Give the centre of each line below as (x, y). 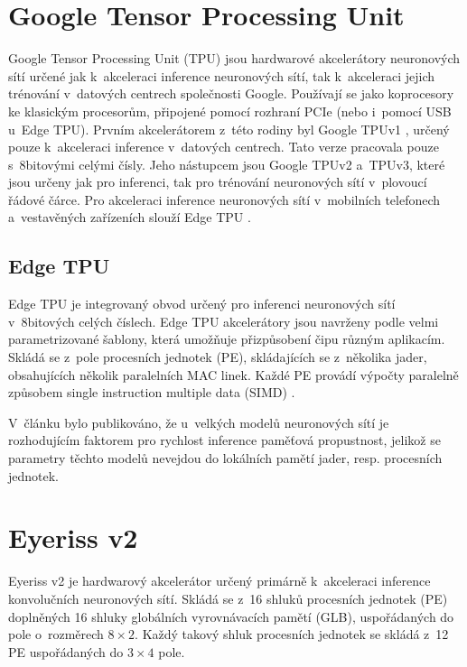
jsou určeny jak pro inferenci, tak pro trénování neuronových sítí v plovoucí (218, 182)
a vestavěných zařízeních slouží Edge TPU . (130, 217)
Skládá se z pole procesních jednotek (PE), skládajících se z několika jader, (218, 357)
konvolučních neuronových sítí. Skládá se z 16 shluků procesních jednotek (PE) (228, 598)
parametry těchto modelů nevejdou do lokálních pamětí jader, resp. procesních (225, 458)
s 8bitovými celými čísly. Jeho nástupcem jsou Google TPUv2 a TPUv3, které (227, 164)
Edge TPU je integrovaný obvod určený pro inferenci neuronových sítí (202, 304)
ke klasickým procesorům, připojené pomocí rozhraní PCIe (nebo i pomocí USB (230, 111)
